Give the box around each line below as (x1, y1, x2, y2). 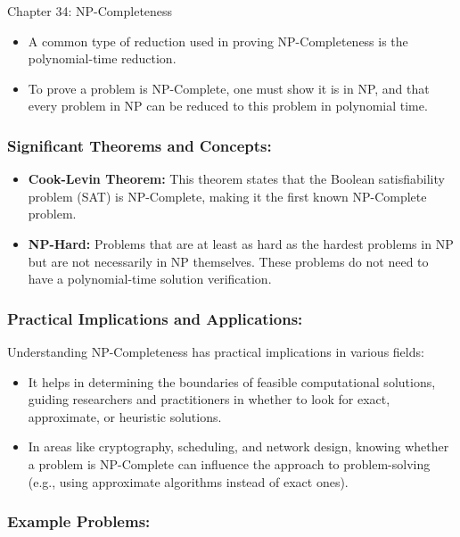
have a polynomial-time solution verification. (28, 269, 272, 288)
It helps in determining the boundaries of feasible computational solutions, (28, 372, 436, 391)
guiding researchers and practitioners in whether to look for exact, (28, 390, 390, 409)
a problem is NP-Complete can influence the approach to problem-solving (28, 454, 431, 473)
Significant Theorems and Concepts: (7, 134, 272, 156)
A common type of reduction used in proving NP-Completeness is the (28, 31, 408, 50)
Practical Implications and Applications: (7, 307, 303, 329)
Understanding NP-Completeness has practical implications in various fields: (7, 342, 424, 360)
